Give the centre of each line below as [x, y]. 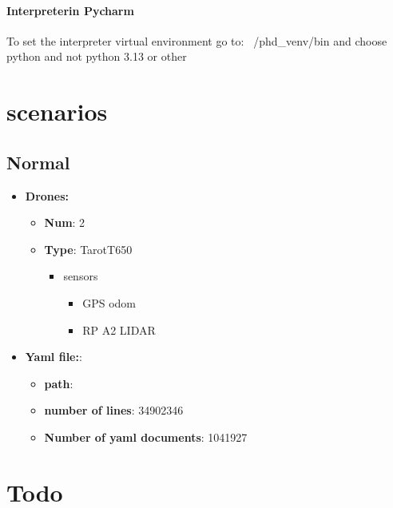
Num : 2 [65, 222]
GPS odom [109, 303]
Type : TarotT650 [88, 249]
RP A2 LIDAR [119, 329]
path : [59, 383]
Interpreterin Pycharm [70, 10]
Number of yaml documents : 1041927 [146, 437]
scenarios [57, 111]
